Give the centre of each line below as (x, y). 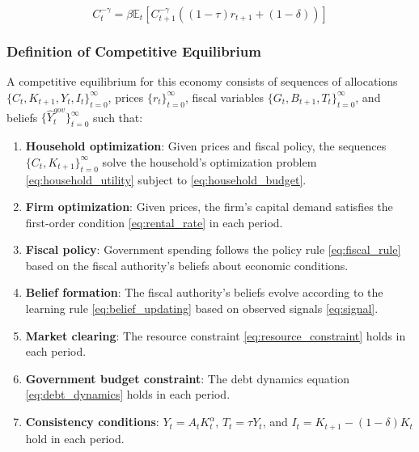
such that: (118, 117)
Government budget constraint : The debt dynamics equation (187, 378)
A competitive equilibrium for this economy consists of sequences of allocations (202, 81)
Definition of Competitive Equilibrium (134, 51)
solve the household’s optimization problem (209, 161)
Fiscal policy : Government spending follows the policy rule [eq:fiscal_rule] (213, 249)
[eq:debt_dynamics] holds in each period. (128, 394)
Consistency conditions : (92, 422)
